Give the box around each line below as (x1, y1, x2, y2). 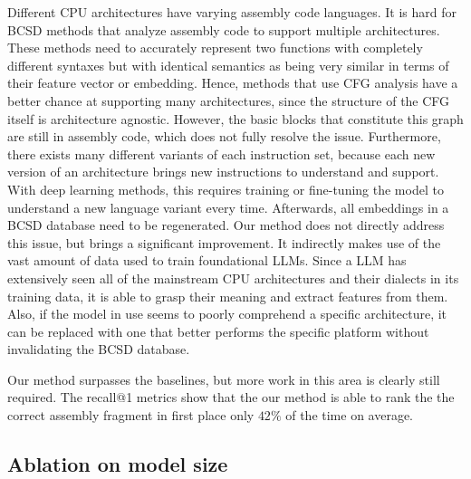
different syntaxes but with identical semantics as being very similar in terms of (7, 55, 449, 74)
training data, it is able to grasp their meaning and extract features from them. (7, 286, 448, 305)
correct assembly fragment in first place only (7, 406, 255, 425)
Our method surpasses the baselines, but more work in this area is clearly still (7, 369, 440, 388)
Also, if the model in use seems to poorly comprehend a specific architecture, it (7, 304, 447, 323)
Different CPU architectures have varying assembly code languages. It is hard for (7, 3, 457, 21)
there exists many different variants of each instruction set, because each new (7, 144, 436, 163)
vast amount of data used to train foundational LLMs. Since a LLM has (7, 251, 407, 270)
